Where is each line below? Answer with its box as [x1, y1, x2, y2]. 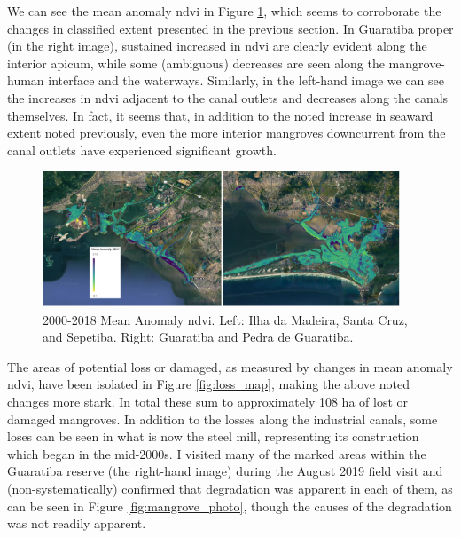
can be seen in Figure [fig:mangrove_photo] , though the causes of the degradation [7, 496, 452, 515]
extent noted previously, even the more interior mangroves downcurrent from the [7, 123, 446, 142]
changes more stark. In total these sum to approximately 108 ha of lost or [7, 392, 409, 411]
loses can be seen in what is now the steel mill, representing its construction [7, 427, 419, 446]
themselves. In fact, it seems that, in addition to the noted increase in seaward [7, 106, 434, 124]
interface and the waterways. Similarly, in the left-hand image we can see [48, 71, 444, 90]
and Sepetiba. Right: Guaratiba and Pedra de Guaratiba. [43, 328, 354, 346]
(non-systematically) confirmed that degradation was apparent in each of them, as [7, 479, 453, 498]
